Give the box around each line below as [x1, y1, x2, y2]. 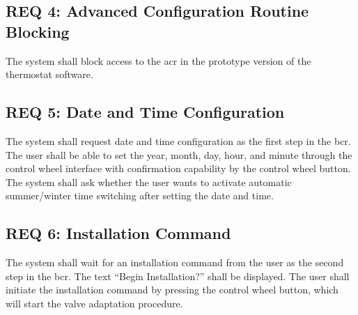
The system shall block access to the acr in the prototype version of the [6, 53, 311, 68]
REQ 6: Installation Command [6, 222, 231, 244]
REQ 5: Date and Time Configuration [6, 101, 285, 123]
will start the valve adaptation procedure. [6, 295, 183, 310]
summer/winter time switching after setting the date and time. [6, 188, 274, 203]
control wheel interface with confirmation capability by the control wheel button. [6, 161, 351, 176]
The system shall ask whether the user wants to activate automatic [6, 174, 292, 189]
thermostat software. [6, 67, 93, 82]
